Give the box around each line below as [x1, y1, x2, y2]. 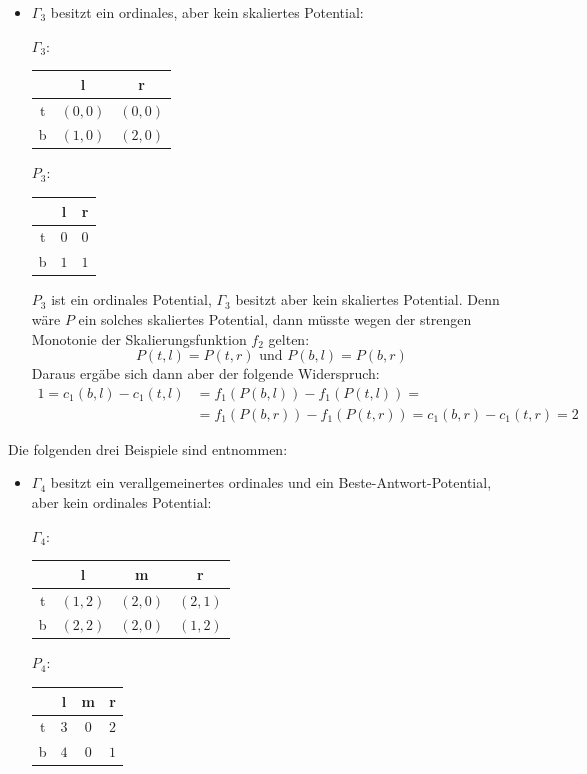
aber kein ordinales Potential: [31, 491, 212, 512]
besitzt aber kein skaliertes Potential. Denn [235, 289, 500, 310]
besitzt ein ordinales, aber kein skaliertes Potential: [50, 2, 364, 22]
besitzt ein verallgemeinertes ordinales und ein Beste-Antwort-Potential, [50, 472, 492, 493]
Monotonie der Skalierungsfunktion [31, 328, 247, 349]
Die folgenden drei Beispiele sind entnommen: [8, 438, 288, 459]
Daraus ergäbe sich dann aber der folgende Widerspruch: [31, 363, 380, 384]
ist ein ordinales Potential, [51, 289, 212, 310]
